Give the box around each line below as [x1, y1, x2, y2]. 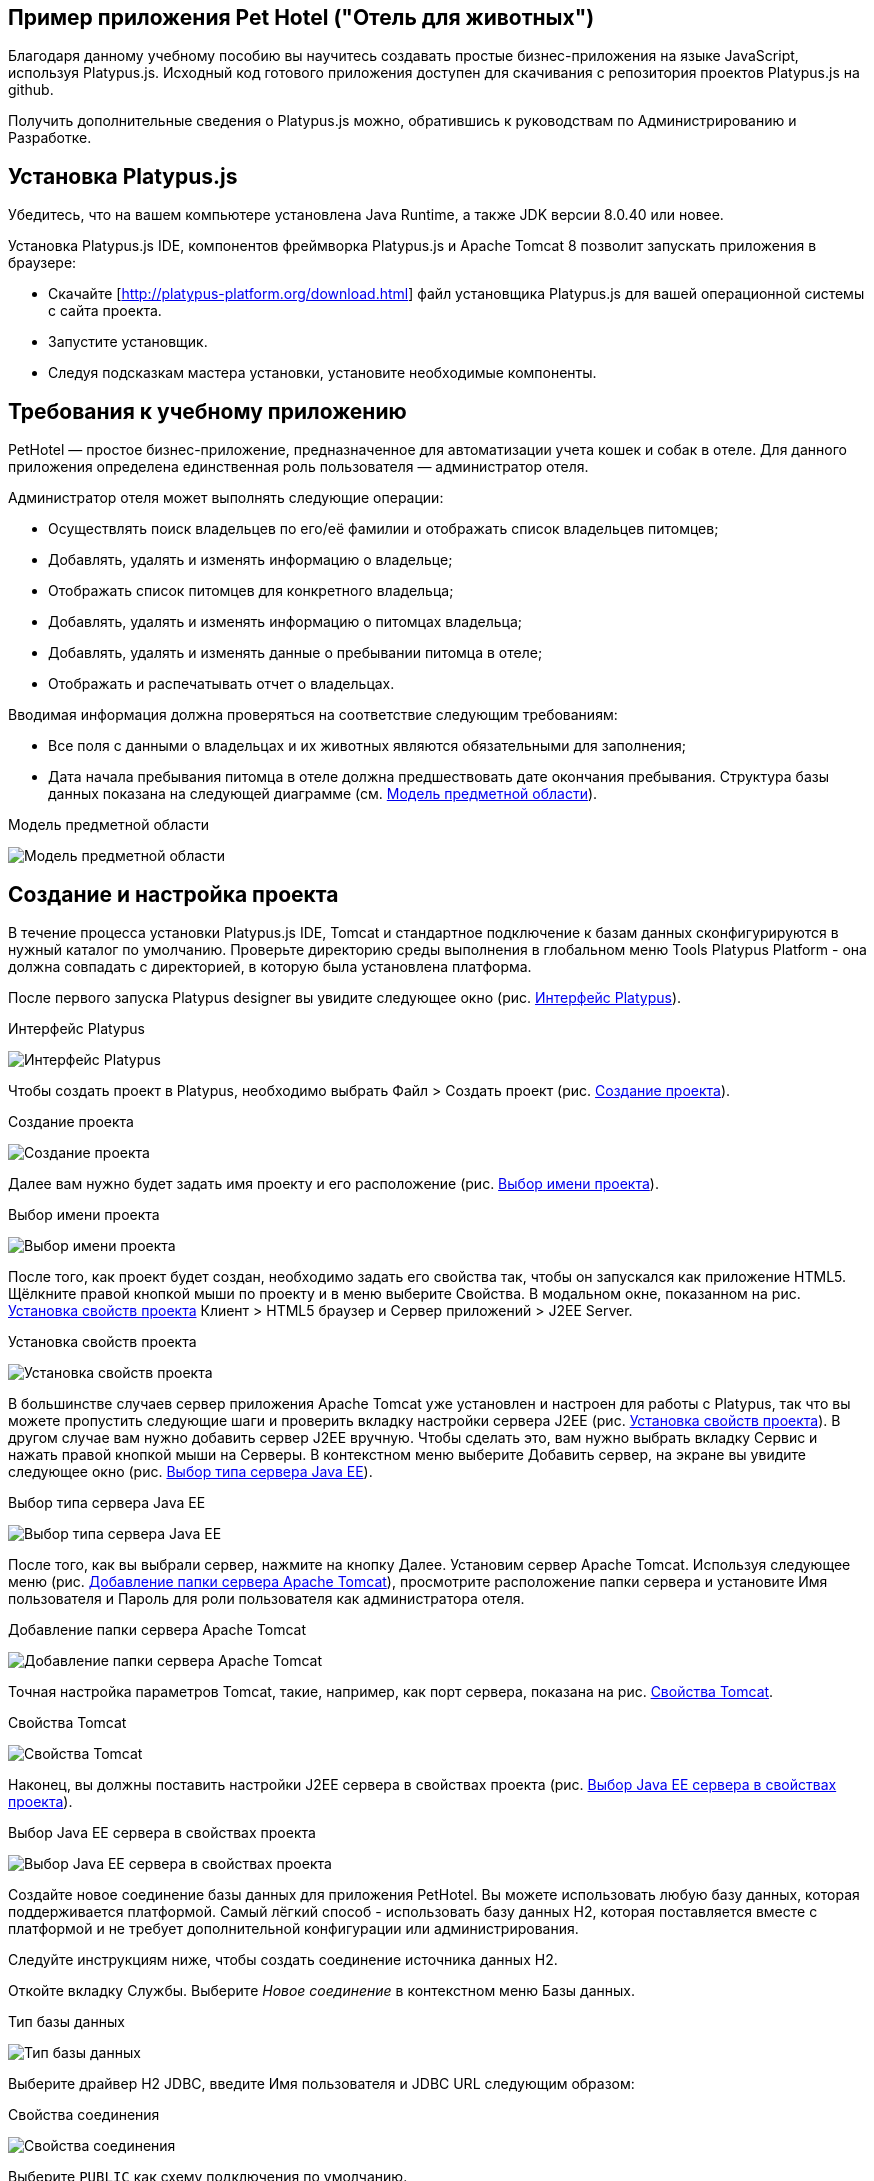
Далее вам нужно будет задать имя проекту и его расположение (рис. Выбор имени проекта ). [8, 1174, 659, 1192]
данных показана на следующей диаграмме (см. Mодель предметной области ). [48, 785, 598, 803]
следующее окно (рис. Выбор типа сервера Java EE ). [8, 1462, 373, 1480]
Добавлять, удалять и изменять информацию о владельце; [48, 551, 453, 569]
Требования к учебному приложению [8, 398, 407, 424]
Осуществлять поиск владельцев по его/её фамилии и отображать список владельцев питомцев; [48, 520, 719, 538]
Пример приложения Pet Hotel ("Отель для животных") [8, 5, 595, 30]
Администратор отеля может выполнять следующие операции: [8, 489, 444, 507]
